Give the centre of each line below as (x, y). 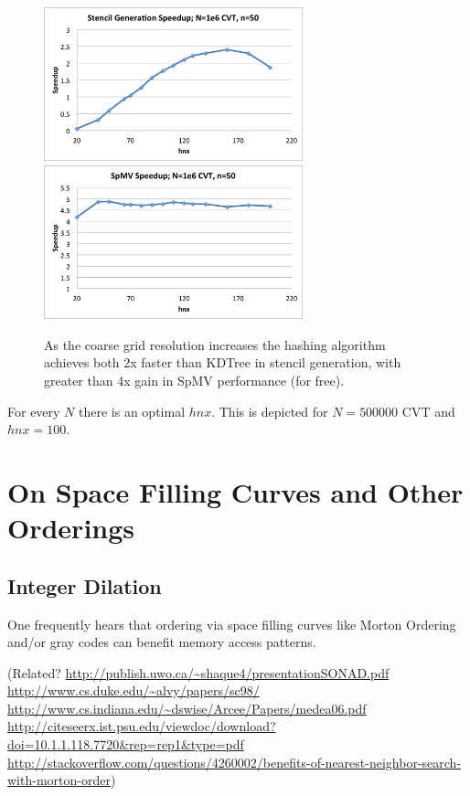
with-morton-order (59, 780)
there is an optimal (132, 411)
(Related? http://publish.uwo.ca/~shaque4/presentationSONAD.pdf (198, 672)
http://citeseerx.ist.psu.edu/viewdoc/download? (142, 726)
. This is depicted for (270, 411)
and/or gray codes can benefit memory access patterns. (162, 642)
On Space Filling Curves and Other (235, 491)
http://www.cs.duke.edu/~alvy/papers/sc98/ (134, 690)
